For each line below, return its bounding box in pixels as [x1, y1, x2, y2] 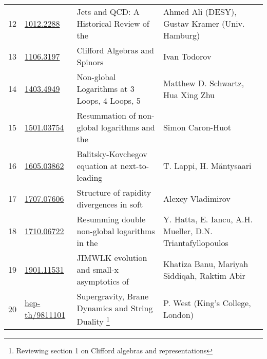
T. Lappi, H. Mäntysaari [163, 160, 252, 172]
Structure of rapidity [77, 186, 151, 198]
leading [77, 172, 103, 183]
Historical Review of [77, 17, 149, 29]
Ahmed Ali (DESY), [163, 6, 237, 17]
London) [163, 309, 194, 321]
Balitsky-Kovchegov [77, 148, 147, 160]
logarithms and [101, 121, 155, 133]
